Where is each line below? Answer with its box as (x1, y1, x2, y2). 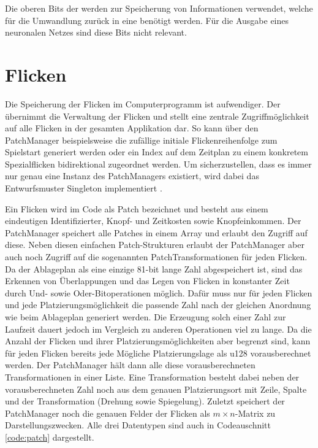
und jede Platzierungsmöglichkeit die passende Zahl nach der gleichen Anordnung (5, 298, 311, 311)
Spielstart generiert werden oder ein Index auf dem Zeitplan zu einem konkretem (5, 145, 308, 158)
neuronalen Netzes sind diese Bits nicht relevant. (5, 26, 187, 39)
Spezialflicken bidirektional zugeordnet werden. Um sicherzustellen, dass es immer (5, 157, 312, 170)
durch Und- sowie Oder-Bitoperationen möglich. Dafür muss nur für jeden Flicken (5, 286, 312, 299)
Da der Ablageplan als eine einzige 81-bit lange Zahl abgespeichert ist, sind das (5, 262, 303, 275)
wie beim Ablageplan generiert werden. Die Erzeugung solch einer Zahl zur (5, 311, 286, 323)
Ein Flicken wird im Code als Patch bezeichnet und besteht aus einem (5, 202, 268, 215)
